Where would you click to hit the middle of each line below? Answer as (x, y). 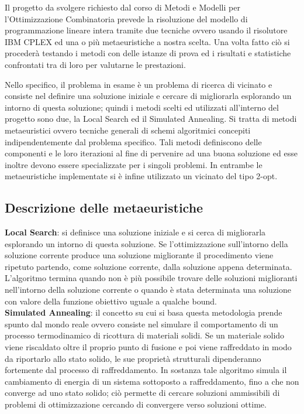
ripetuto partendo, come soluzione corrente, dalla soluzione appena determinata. (148, 266)
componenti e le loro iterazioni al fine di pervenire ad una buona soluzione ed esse (151, 153)
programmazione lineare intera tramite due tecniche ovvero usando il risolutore (146, 30)
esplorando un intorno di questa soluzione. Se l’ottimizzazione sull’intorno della (146, 243)
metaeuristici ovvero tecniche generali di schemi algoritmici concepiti (128, 130)
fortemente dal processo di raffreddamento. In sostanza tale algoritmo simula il (146, 370)
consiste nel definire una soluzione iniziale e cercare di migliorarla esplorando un (148, 96)
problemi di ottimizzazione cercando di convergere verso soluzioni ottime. (136, 404)
